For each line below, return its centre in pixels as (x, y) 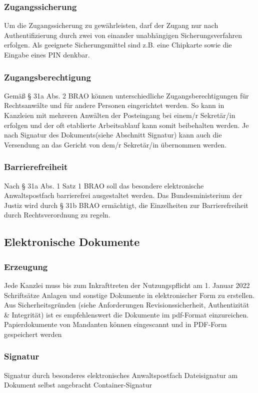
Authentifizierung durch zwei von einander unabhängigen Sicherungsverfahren (123, 35)
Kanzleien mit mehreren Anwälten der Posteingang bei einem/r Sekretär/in (120, 115)
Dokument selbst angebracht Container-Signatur (78, 385)
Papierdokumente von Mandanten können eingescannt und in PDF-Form (115, 324)
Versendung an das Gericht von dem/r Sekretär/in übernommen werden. (115, 144)
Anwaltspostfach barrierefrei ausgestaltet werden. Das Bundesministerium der (123, 195)
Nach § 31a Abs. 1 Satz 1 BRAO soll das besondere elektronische (104, 185)
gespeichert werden (33, 334)
